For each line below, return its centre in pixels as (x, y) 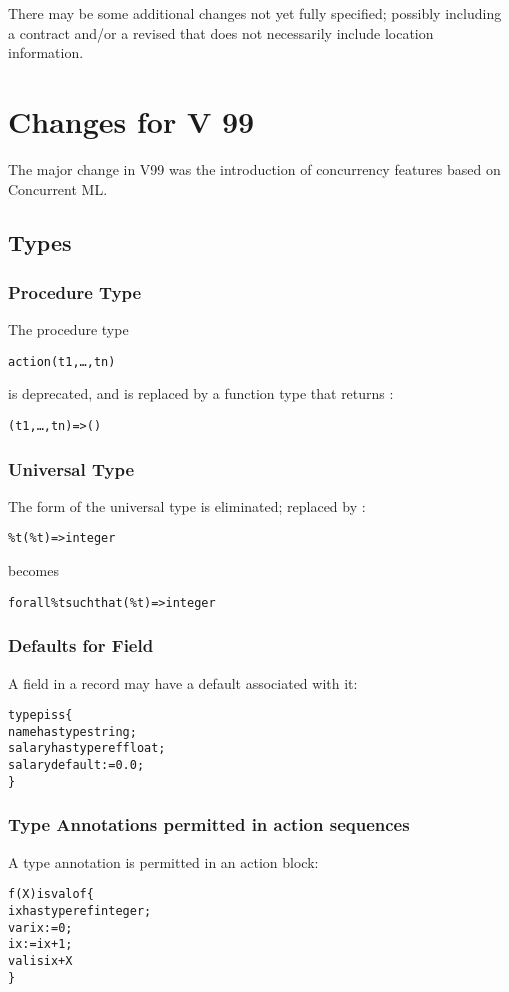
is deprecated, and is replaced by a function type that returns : (201, 393)
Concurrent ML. (58, 188)
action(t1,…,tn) (62, 361)
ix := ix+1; (40, 944)
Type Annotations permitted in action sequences (209, 824)
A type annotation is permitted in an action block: (163, 861)
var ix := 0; (40, 927)
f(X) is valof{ (51, 894)
